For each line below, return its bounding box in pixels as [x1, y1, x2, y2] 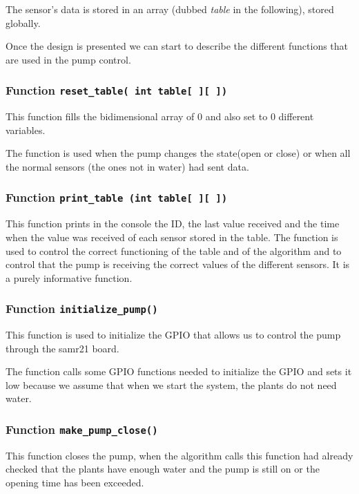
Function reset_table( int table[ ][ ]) [6, 82, 227, 99]
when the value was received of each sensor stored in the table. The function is [6, 229, 338, 244]
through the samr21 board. [6, 341, 119, 355]
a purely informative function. [6, 270, 133, 285]
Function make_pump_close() [6, 420, 158, 437]
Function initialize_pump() [6, 300, 158, 317]
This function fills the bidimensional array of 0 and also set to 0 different [6, 109, 314, 124]
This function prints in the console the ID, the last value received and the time [6, 216, 340, 231]
